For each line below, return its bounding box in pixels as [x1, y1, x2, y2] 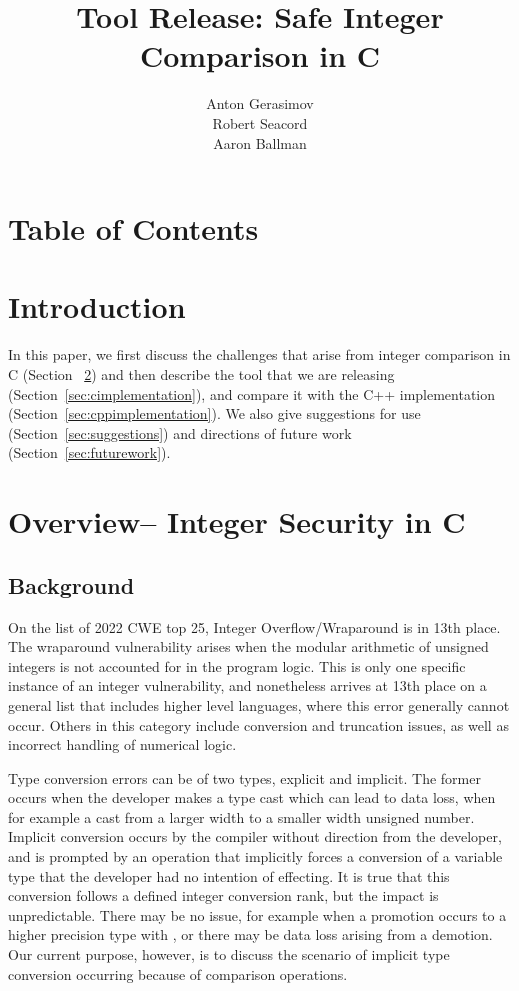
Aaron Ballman [213, 132, 307, 153]
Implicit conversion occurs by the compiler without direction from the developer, [8, 826, 502, 847]
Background [8, 569, 135, 600]
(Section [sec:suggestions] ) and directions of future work [8, 422, 352, 443]
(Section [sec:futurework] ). [8, 442, 171, 463]
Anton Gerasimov [206, 93, 314, 114]
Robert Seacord [212, 112, 308, 133]
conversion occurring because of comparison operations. [8, 963, 348, 984]
